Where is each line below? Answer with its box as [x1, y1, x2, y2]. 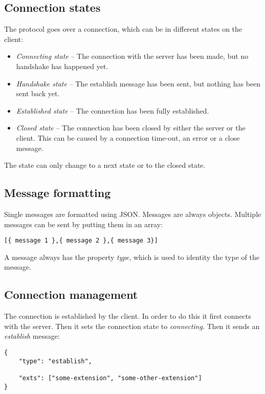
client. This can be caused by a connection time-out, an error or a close [16, 132, 240, 143]
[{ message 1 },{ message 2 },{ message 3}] [4, 237, 158, 245]
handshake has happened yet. [16, 60, 108, 71]
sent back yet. [16, 88, 60, 99]
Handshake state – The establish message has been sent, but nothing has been [16, 78, 261, 89]
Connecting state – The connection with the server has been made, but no [16, 51, 249, 61]
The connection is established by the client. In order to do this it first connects [4, 311, 251, 321]
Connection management [4, 287, 138, 302]
